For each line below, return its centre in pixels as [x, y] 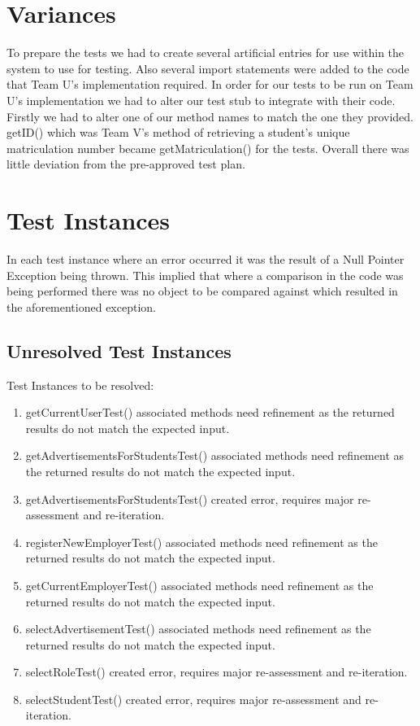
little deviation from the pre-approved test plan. [126, 164]
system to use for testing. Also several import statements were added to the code [208, 68]
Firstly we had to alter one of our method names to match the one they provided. [210, 116]
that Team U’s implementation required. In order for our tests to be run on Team [210, 84]
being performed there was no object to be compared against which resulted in [202, 291]
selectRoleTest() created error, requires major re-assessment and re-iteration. [216, 672]
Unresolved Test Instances [119, 350]
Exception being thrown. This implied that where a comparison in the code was [205, 275]
